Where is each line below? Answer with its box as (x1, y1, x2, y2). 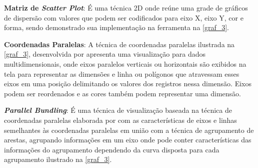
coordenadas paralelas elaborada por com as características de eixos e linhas (4, 114, 237, 125)
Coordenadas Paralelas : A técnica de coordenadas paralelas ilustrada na (4, 39, 235, 49)
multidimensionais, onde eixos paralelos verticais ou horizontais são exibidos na (4, 58, 246, 69)
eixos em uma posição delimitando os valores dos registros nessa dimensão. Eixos (4, 78, 251, 89)
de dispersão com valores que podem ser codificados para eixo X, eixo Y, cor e (4, 12, 243, 23)
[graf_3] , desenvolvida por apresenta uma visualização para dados (4, 49, 206, 59)
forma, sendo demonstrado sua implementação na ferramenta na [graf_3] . (4, 22, 229, 33)
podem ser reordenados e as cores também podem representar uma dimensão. (4, 88, 241, 98)
